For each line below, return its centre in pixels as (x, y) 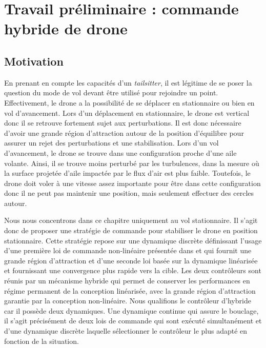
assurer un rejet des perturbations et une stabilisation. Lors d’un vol (111, 143)
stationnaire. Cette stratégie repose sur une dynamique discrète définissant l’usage (133, 240)
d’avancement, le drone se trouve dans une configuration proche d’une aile (120, 152)
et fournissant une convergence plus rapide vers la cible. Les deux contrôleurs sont (133, 270)
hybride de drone (66, 28)
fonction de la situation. (42, 341)
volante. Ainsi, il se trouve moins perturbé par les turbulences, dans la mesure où (132, 163)
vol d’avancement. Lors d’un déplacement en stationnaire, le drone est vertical (127, 112)
